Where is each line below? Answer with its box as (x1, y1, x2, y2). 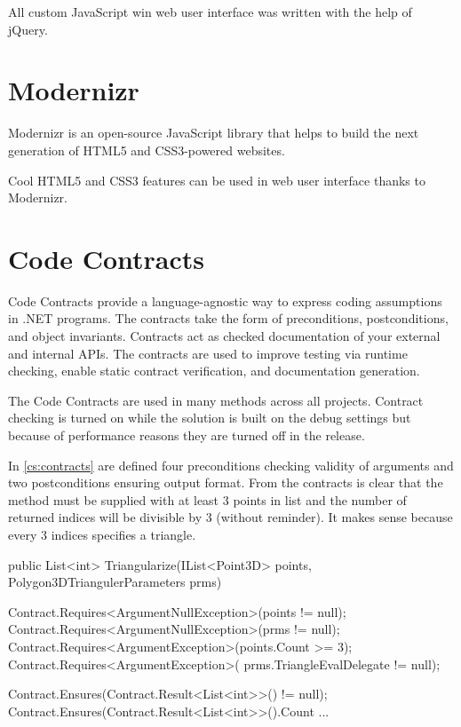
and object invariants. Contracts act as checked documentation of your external (8, 327, 441, 344)
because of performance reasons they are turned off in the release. (8, 425, 365, 444)
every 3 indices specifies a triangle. (8, 525, 196, 543)
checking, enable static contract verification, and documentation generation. (8, 361, 420, 380)
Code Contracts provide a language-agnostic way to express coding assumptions (8, 291, 442, 310)
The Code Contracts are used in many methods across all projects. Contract (8, 391, 424, 409)
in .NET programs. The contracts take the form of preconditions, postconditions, (8, 309, 449, 328)
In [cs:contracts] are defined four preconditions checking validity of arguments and (8, 455, 454, 474)
